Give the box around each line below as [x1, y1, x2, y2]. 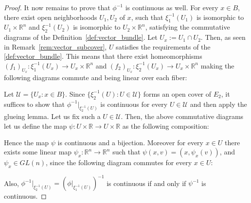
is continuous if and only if [107, 178, 186, 188]
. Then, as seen [200, 32, 246, 42]
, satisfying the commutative [145, 22, 230, 32]
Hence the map [4, 137, 49, 147]
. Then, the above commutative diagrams [121, 111, 244, 121]
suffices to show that [4, 99, 65, 109]
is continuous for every [100, 99, 168, 109]
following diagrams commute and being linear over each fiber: [4, 72, 187, 83]
